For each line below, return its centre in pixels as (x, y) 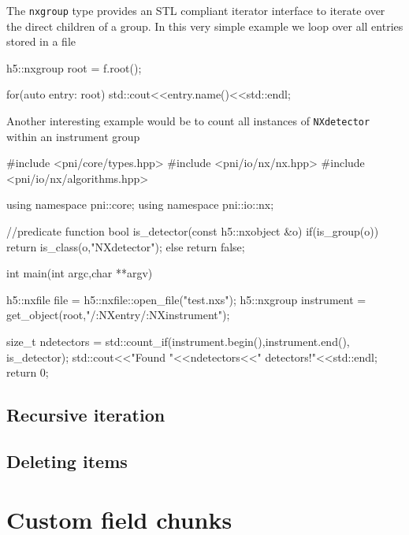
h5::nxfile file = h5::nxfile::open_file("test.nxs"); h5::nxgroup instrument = (186, 299)
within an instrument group (73, 136)
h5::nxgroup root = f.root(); (74, 67)
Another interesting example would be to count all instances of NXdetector (188, 121)
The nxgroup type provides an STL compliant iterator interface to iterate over (196, 10)
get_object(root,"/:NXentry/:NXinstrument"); (118, 315)
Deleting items (67, 461)
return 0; (28, 372)
